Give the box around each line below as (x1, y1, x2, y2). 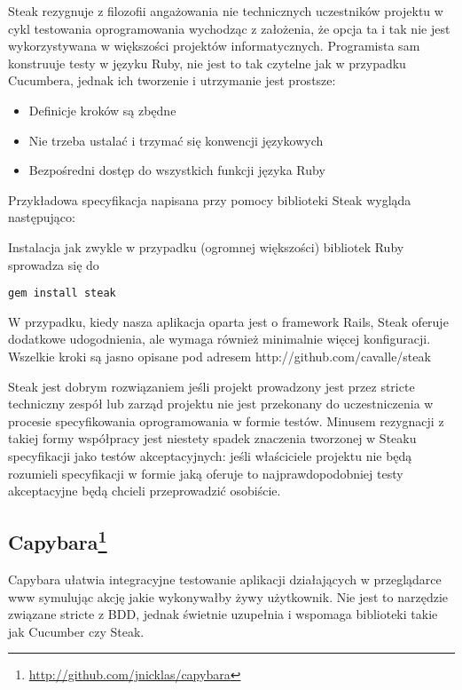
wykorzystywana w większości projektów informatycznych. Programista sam (8, 36, 420, 55)
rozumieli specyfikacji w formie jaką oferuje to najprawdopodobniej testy (8, 464, 403, 482)
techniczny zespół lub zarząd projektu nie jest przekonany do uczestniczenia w (8, 394, 434, 413)
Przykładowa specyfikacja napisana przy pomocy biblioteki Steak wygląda (8, 190, 411, 209)
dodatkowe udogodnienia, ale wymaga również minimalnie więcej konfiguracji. (8, 329, 431, 348)
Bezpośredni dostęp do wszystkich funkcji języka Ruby (28, 161, 325, 179)
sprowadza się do (8, 255, 99, 274)
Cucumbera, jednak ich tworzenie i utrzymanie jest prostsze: (8, 71, 336, 90)
